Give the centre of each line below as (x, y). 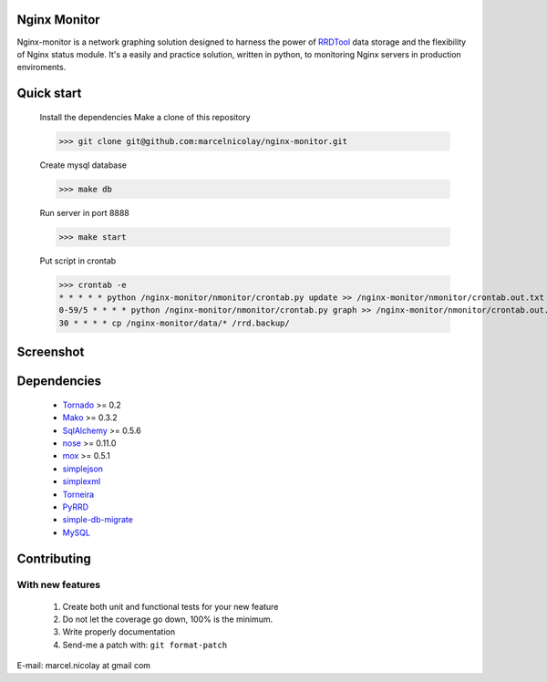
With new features (58, 585)
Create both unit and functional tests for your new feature (170, 606)
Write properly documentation (119, 632)
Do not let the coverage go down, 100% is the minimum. (168, 619)
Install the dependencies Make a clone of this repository (145, 117)
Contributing (54, 558)
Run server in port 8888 (84, 212)
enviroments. (41, 67)
